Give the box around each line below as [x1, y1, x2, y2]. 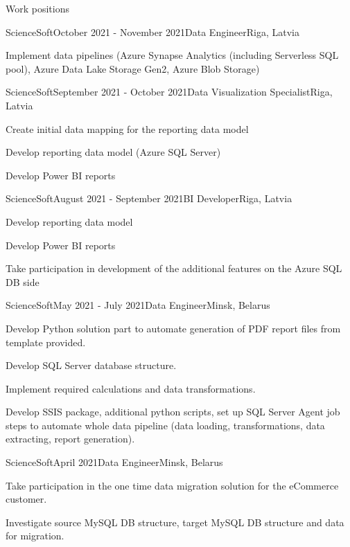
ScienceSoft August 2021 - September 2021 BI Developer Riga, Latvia [6, 191, 292, 206]
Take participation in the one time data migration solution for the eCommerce [6, 478, 339, 492]
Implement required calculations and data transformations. [6, 381, 256, 395]
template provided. [6, 334, 86, 349]
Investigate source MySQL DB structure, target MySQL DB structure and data [6, 514, 344, 529]
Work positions [6, 1, 69, 15]
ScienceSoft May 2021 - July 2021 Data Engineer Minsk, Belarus [6, 298, 270, 312]
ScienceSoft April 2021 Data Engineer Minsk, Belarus [6, 455, 223, 469]
